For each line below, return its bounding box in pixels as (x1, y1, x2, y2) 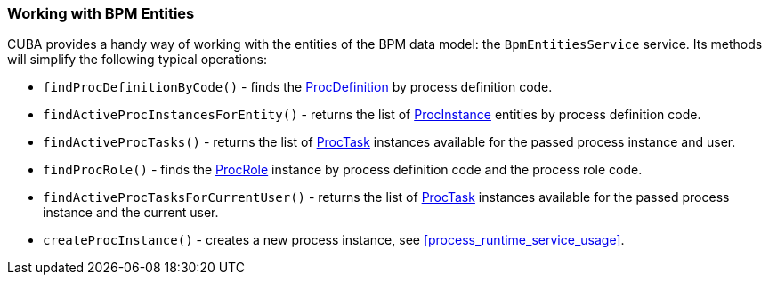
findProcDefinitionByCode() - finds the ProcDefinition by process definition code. (43, 79, 553, 95)
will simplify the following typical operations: (7, 52, 267, 68)
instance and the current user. (43, 205, 219, 221)
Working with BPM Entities (7, 4, 195, 22)
